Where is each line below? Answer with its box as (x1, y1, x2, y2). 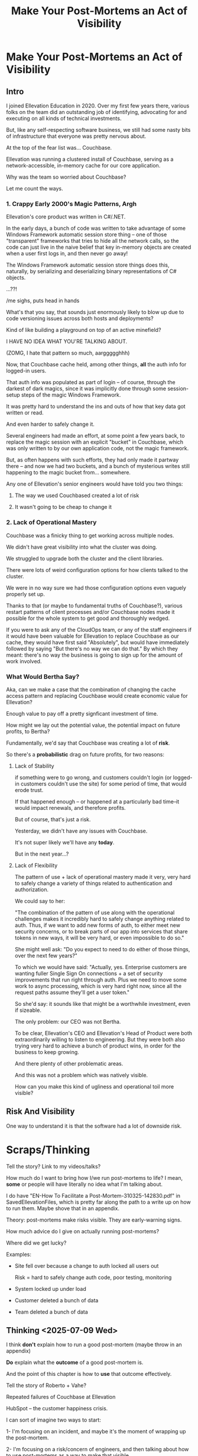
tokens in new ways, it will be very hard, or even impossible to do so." (14, 934, 184, 941)
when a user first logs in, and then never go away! (6, 250, 128, 257)
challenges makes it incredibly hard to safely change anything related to (14, 915, 190, 922)
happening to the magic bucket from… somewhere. (6, 469, 131, 476)
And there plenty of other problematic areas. (14, 1060, 124, 1067)
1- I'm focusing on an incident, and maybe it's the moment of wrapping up (6, 1428, 186, 1435)
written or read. (6, 409, 44, 416)
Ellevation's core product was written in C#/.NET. (6, 213, 126, 220)
